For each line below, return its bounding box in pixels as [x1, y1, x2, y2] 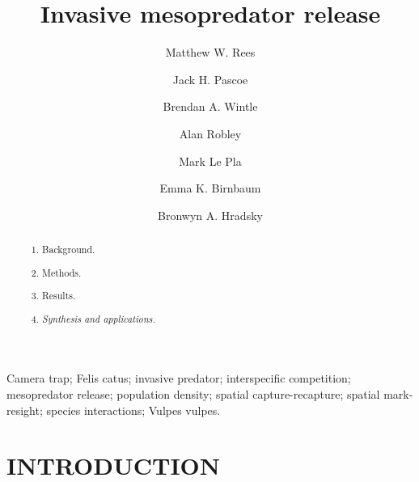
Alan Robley [179, 125, 242, 142]
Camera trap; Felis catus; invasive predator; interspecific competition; [6, 370, 351, 387]
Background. [42, 243, 95, 256]
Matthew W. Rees [165, 44, 256, 61]
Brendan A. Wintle [163, 98, 258, 115]
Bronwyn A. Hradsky [158, 206, 263, 223]
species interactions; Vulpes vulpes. [46, 401, 221, 418]
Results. [42, 289, 76, 302]
